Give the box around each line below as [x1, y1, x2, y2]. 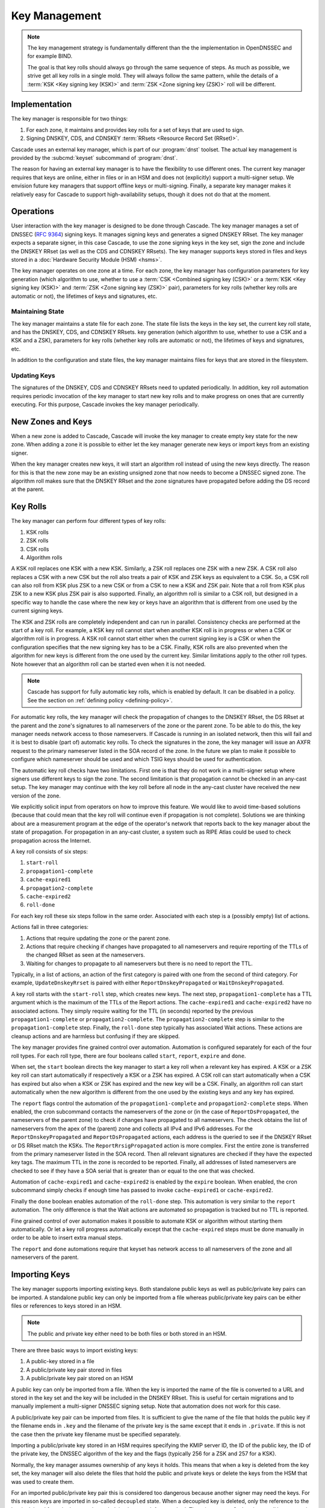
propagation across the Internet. [11, 837, 91, 844]
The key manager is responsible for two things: [11, 115, 128, 122]
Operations [11, 206, 54, 217]
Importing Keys [11, 1270, 70, 1280]
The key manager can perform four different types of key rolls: [11, 518, 167, 525]
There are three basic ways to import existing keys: [11, 1347, 138, 1354]
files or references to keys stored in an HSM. [11, 1302, 122, 1309]
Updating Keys [11, 372, 55, 380]
